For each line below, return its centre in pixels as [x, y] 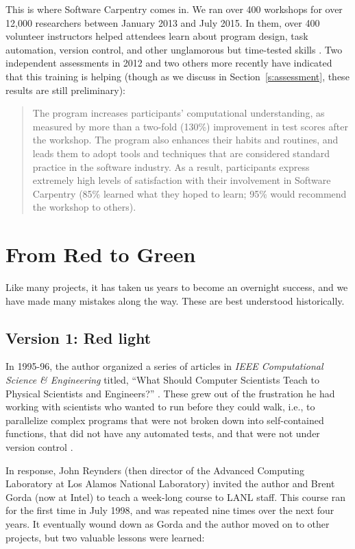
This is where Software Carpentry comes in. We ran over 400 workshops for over [174, 9]
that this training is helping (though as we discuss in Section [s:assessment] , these [177, 76]
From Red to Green [101, 254]
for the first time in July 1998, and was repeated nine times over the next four [170, 510]
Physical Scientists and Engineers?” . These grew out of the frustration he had [170, 393]
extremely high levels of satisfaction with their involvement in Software [182, 180]
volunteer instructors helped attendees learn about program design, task [157, 36]
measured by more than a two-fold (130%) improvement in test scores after [190, 126]
